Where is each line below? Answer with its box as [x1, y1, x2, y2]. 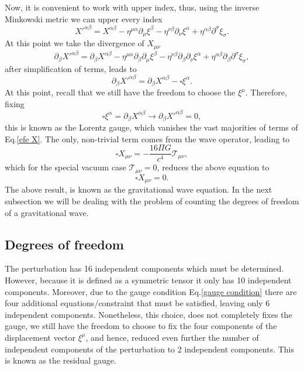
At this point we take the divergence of [5, 37, 144, 49]
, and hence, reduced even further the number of [85, 331, 259, 343]
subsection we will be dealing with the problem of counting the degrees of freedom [5, 194, 299, 207]
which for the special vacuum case [5, 161, 126, 173]
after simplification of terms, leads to [5, 62, 137, 74]
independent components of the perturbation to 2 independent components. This [5, 342, 295, 355]
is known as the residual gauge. [5, 354, 116, 366]
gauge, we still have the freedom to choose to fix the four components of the [5, 320, 277, 332]
